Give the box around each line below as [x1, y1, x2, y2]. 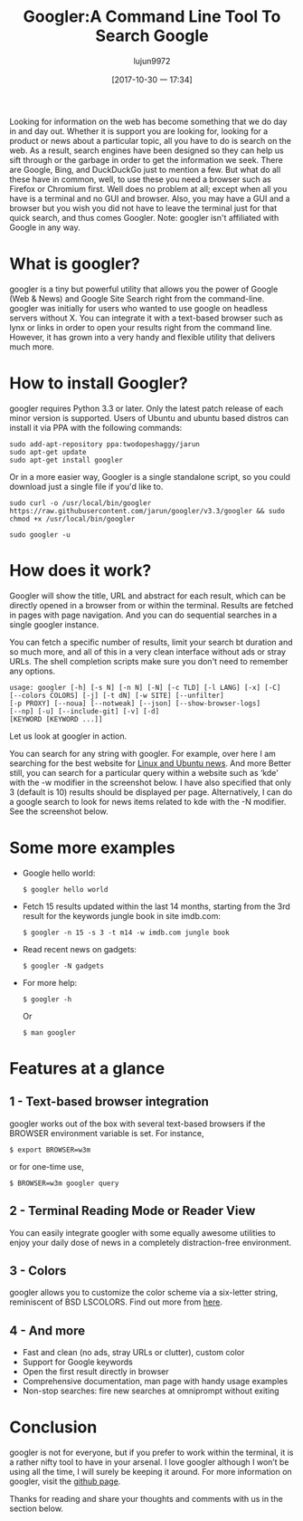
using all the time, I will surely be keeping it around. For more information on [9, 1467, 292, 1478]
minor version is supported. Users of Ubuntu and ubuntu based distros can [9, 412, 289, 423]
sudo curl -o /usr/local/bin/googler [9, 498, 152, 508]
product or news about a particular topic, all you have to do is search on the [9, 135, 292, 146]
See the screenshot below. [9, 806, 109, 817]
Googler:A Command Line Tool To [23, 6, 281, 27]
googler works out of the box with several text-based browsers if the [9, 1118, 266, 1129]
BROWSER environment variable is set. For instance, [9, 1127, 204, 1138]
